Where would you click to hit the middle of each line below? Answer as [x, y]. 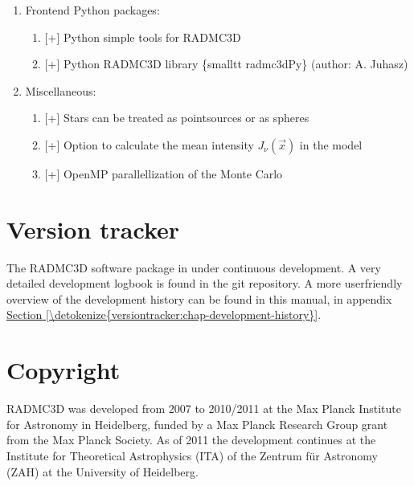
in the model [331, 144]
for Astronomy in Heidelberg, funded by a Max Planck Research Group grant [197, 424]
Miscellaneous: [61, 90]
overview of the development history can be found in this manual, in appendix [199, 298]
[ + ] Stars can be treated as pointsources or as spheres [177, 118]
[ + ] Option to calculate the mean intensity [149, 144]
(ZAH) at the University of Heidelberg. [102, 471]
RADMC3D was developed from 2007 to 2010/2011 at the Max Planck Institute [204, 408]
